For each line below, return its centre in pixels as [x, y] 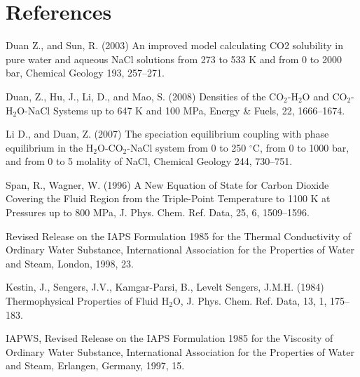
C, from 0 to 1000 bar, [301, 147]
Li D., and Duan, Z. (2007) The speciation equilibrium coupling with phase [167, 134]
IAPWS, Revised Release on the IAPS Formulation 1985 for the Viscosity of [169, 338]
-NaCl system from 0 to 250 [187, 147]
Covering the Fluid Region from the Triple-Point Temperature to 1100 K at [168, 198]
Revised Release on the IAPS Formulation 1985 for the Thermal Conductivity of [178, 236]
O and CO [325, 96]
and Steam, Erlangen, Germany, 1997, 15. [95, 365]
